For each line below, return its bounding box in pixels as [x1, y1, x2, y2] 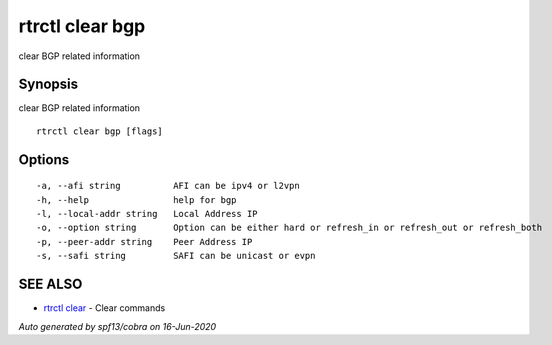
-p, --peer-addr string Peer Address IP [36, 236, 253, 247]
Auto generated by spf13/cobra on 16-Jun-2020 [18, 320, 217, 332]
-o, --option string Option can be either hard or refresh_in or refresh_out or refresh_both [36, 222, 543, 234]
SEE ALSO [18, 276, 83, 293]
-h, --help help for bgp [36, 194, 237, 205]
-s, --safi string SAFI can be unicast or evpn [36, 250, 316, 262]
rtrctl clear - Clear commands [43, 302, 166, 314]
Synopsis [18, 76, 79, 93]
